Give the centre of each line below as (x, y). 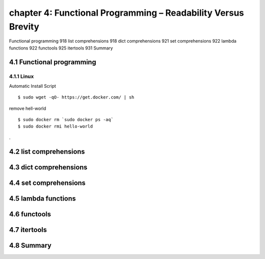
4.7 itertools (28, 230)
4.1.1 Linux (22, 76)
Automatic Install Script (33, 86)
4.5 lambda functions (42, 198)
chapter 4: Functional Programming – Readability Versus (127, 13)
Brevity (24, 26)
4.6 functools (30, 214)
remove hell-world (27, 108)
